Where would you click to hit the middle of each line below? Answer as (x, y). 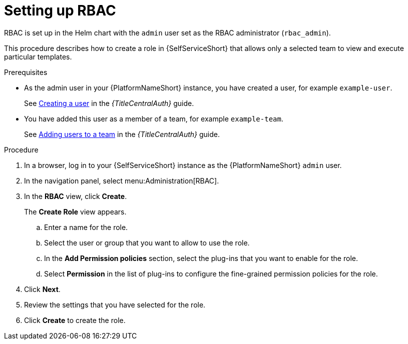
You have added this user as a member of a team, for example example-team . (154, 118)
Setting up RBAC (60, 10)
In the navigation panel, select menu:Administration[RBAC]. (122, 180)
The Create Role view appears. (75, 211)
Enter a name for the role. (86, 227)
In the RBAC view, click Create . (76, 196)
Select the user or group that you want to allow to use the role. (147, 242)
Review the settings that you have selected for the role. (115, 304)
